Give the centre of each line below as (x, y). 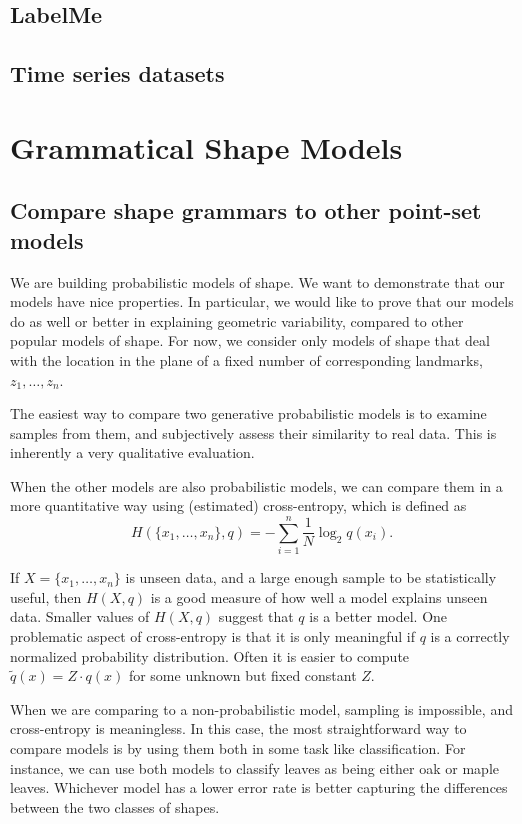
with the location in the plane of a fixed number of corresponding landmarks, (246, 359)
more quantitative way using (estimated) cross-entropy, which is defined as (238, 505)
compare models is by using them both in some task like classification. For (238, 747)
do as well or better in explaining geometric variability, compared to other (237, 320)
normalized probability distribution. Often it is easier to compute (210, 655)
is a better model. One (378, 616)
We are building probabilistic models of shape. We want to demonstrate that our (257, 281)
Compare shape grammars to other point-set (246, 210)
